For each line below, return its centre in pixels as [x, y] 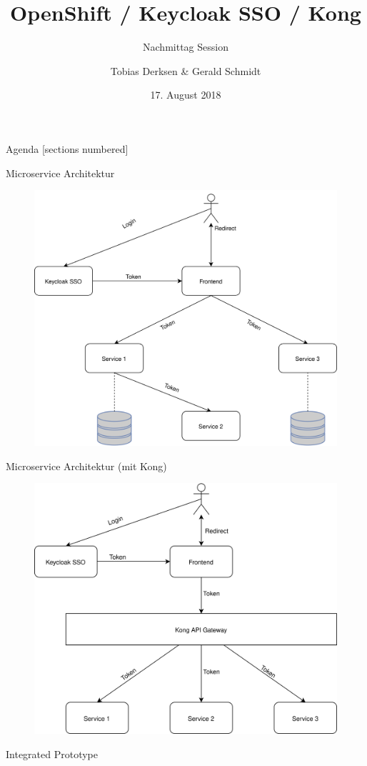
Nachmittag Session [186, 47]
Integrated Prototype [52, 753]
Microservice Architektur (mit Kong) [86, 466]
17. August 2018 [186, 95]
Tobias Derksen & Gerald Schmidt [186, 70]
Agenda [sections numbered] [67, 148]
